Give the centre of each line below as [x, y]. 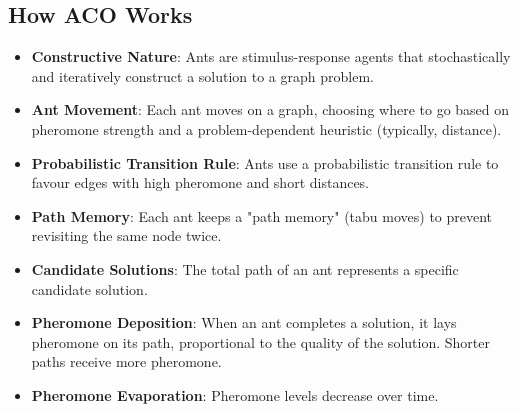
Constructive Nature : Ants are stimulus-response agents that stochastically [271, 56]
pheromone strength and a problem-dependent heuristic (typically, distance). [266, 128]
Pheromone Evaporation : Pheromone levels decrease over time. [235, 394]
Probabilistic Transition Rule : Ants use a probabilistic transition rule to [265, 162]
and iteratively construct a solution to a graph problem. [202, 75]
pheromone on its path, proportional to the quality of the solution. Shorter [260, 341]
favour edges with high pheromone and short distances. [200, 182]
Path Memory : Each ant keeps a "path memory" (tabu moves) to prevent [262, 215]
